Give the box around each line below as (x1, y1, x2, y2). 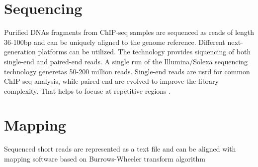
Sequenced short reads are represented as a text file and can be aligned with (4, 144, 236, 154)
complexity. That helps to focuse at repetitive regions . (4, 85, 171, 96)
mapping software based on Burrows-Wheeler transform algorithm (4, 154, 205, 164)
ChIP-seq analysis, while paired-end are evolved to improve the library (4, 76, 219, 86)
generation (4, 46, 36, 57)
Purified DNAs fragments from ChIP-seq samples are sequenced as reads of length (4, 27, 255, 37)
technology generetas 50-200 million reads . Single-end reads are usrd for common (4, 66, 250, 76)
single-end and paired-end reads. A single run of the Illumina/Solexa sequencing (4, 56, 248, 66)
